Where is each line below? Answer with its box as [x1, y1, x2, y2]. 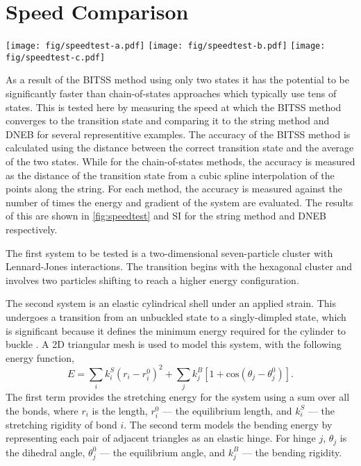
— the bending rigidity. [242, 444, 342, 459]
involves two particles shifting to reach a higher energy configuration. [6, 272, 299, 287]
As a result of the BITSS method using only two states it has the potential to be [6, 72, 349, 87]
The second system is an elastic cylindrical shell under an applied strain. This [6, 296, 336, 310]
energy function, [6, 350, 74, 365]
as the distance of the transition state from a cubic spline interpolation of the [6, 167, 335, 182]
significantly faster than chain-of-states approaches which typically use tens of [6, 86, 337, 101]
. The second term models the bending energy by [124, 417, 333, 431]
